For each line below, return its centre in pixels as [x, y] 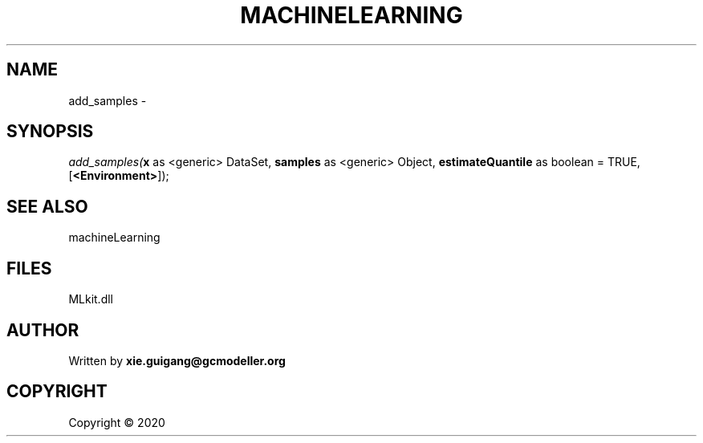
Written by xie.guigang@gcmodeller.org [177, 360]
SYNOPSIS [50, 132]
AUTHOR [43, 330]
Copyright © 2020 [117, 422]
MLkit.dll [91, 299]
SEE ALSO [47, 206]
